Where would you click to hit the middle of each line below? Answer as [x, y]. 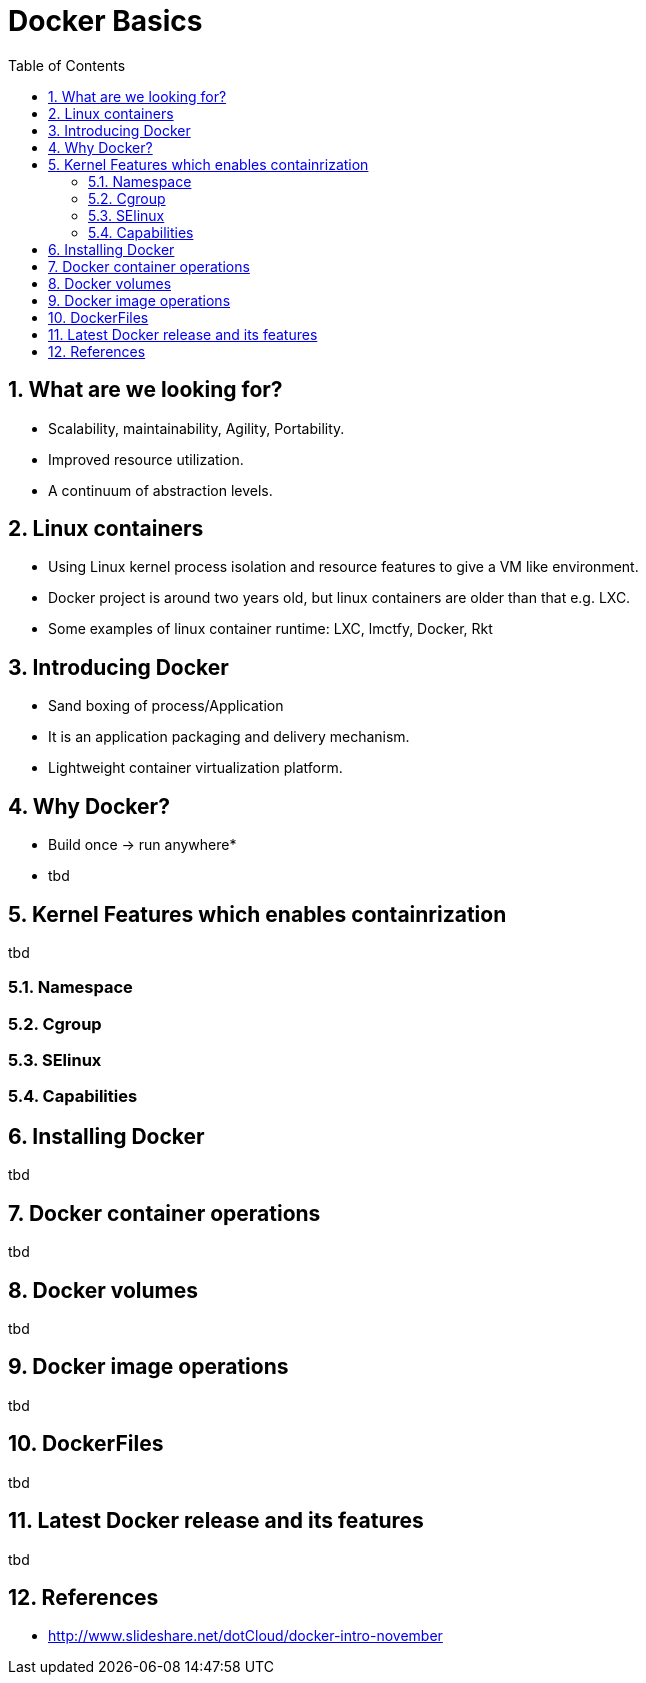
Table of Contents [67, 65]
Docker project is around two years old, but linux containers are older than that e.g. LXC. [339, 598]
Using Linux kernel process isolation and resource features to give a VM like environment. [343, 567]
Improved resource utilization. [146, 459]
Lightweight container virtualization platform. [195, 768]
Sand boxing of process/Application [166, 706]
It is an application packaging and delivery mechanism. [229, 737]
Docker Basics [105, 21]
